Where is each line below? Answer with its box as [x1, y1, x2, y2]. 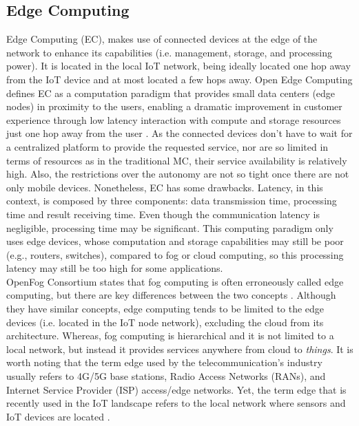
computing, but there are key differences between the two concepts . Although [6, 288, 336, 302]
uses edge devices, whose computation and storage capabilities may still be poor [6, 234, 344, 248]
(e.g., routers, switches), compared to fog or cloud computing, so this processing [6, 247, 344, 262]
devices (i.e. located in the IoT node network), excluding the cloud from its [6, 315, 324, 329]
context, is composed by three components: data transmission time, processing [6, 193, 337, 208]
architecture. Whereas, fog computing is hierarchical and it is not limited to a [6, 328, 334, 343]
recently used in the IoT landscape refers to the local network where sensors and [6, 396, 346, 410]
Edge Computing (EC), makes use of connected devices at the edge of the [6, 32, 318, 46]
